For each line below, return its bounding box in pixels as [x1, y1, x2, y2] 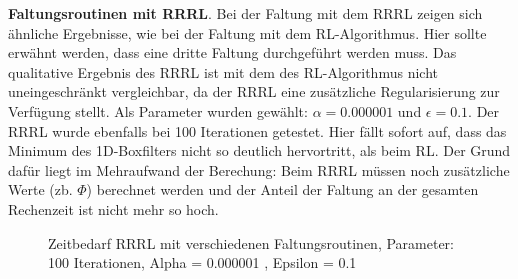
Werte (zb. [8, 179, 73, 200]
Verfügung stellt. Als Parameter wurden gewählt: [8, 100, 308, 121]
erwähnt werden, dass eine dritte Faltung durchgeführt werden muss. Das [8, 42, 457, 63]
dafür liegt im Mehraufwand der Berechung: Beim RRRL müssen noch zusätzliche [8, 159, 510, 180]
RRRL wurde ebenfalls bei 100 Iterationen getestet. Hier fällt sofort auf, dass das [8, 120, 507, 141]
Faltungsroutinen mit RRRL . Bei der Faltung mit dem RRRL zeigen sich [8, 3, 483, 23]
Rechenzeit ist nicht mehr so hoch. [8, 198, 219, 219]
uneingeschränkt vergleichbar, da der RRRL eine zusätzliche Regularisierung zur [8, 81, 500, 102]
